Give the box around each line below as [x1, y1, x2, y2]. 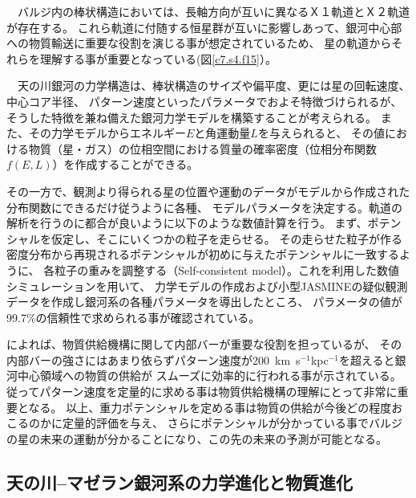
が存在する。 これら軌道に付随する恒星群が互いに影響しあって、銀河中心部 [6, 18, 402, 35]
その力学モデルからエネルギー [28, 124, 186, 141]
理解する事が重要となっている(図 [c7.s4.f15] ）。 [39, 50, 277, 67]
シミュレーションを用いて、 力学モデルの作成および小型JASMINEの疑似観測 [6, 277, 408, 294]
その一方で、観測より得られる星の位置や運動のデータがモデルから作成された [6, 182, 410, 199]
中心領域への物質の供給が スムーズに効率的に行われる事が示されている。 [17, 367, 402, 384]
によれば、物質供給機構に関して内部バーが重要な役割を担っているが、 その [6, 336, 402, 353]
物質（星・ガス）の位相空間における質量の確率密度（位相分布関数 [28, 140, 377, 157]
